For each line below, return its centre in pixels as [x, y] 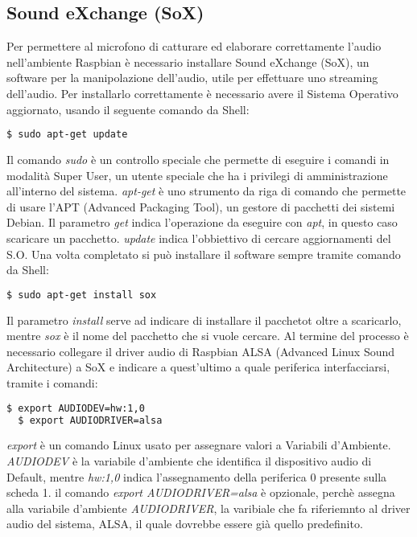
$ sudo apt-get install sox [82, 295]
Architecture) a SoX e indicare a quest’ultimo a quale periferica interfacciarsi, [198, 367]
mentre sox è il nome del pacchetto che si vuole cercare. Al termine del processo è [208, 336]
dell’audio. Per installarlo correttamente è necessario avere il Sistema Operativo [202, 93]
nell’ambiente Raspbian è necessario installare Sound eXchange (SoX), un [188, 61]
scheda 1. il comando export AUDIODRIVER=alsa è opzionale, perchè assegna [201, 492]
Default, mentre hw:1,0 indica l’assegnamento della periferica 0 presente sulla [197, 476]
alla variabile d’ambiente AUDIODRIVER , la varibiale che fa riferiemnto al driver [208, 508]
